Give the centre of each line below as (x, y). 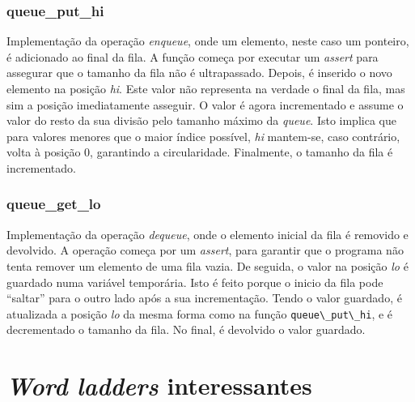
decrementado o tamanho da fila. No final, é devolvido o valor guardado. (186, 329)
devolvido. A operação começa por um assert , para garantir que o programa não (205, 250)
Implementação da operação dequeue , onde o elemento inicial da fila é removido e (207, 234)
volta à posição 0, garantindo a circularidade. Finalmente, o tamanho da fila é (200, 152)
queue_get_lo (54, 204)
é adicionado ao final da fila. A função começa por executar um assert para (193, 56)
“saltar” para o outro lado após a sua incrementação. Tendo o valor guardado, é (204, 298)
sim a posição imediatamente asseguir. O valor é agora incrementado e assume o (205, 104)
